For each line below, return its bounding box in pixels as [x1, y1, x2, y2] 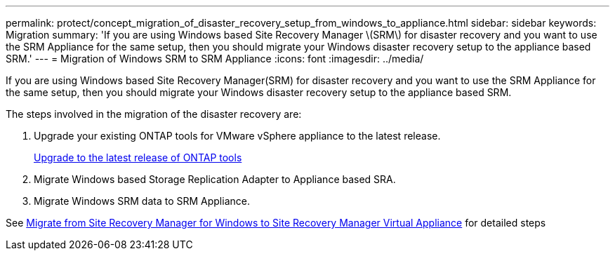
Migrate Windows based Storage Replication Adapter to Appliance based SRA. [34, 173, 396, 185]
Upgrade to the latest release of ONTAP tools [34, 151, 242, 163]
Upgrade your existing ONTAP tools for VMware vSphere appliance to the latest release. [34, 130, 441, 142]
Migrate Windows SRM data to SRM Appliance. [34, 195, 250, 207]
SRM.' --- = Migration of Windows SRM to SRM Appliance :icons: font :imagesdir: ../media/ [6, 53, 424, 65]
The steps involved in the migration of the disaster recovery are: [6, 108, 302, 120]
